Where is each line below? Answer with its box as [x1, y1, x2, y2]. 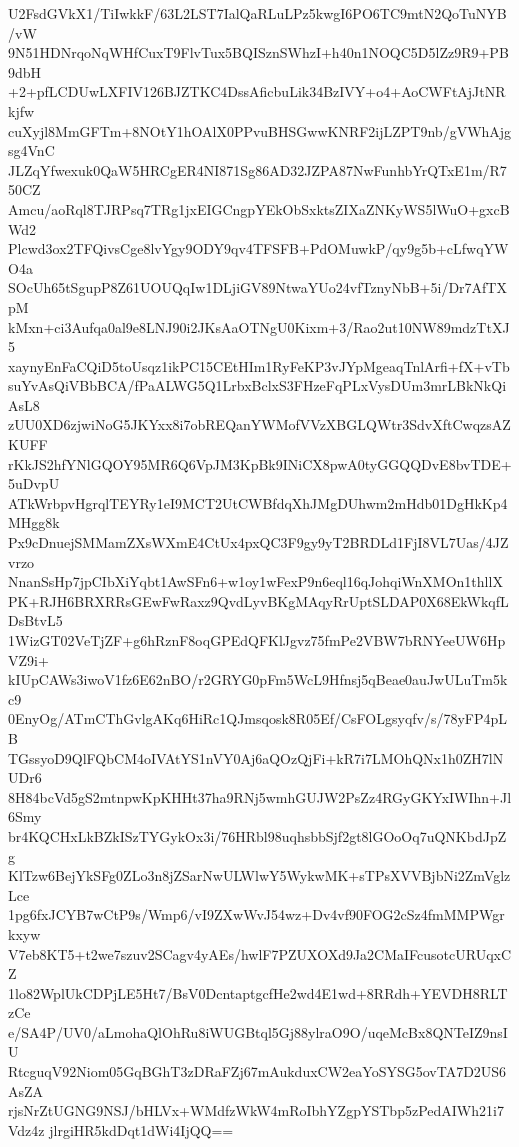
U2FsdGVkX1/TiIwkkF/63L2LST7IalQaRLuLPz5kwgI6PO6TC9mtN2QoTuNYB [8, 3, 507, 23]
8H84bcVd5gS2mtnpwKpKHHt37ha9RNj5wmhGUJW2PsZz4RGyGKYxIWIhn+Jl [8, 786, 512, 807]
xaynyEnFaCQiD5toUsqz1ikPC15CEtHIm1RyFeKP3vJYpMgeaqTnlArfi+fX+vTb [8, 355, 510, 376]
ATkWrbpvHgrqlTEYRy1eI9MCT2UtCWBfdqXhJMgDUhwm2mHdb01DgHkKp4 [8, 492, 508, 513]
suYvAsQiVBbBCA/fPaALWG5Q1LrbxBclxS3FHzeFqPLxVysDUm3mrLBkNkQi [8, 375, 507, 396]
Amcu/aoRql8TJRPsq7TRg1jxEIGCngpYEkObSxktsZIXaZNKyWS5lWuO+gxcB [8, 198, 510, 219]
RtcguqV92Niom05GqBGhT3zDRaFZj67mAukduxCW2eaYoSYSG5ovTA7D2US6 [8, 1061, 507, 1082]
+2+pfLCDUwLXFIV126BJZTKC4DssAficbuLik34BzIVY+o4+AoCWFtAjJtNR [8, 81, 506, 102]
